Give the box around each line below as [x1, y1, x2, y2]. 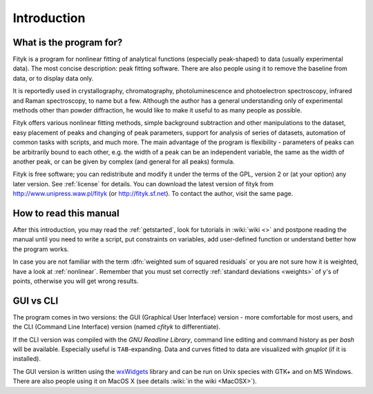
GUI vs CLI [12, 295, 59, 306]
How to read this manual [12, 207, 120, 219]
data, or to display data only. [12, 74, 94, 82]
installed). [12, 355, 41, 363]
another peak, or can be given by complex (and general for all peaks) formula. [12, 157, 235, 166]
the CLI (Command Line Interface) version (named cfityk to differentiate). [12, 323, 221, 331]
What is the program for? [12, 37, 123, 48]
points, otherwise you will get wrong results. [12, 277, 139, 285]
